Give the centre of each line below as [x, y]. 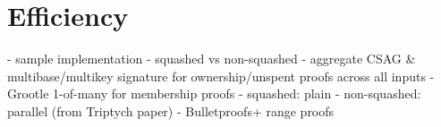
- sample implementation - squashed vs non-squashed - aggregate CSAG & [212, 59]
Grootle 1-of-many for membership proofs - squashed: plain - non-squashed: [214, 93]
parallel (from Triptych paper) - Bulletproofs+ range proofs [171, 110]
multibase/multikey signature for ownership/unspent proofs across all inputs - [221, 76]
